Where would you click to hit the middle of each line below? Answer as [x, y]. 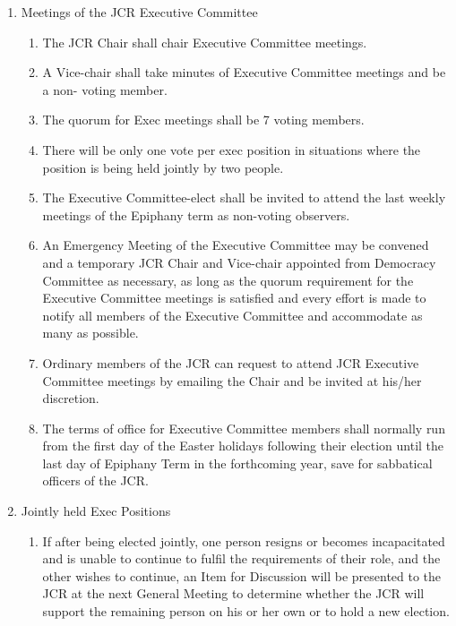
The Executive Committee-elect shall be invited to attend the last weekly [244, 197]
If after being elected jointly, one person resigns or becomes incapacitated [244, 540]
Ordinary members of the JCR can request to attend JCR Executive [231, 362]
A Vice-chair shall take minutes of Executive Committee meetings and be [244, 72]
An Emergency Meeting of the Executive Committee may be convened [236, 245]
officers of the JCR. [95, 480]
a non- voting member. [105, 89]
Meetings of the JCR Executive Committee [139, 12]
